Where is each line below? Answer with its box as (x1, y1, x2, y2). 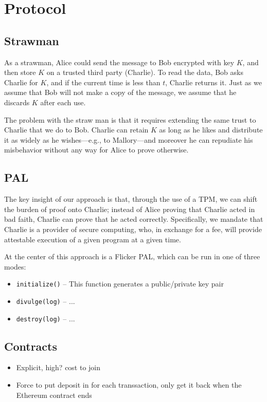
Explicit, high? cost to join (16, 362, 101, 373)
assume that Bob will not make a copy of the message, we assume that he (4, 87, 237, 98)
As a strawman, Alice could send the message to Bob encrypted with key (4, 56, 235, 67)
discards (4, 97, 30, 107)
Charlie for (4, 76, 38, 87)
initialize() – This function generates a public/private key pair (16, 278, 224, 289)
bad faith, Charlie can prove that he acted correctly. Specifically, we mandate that (4, 214, 263, 224)
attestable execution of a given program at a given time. (4, 234, 181, 244)
